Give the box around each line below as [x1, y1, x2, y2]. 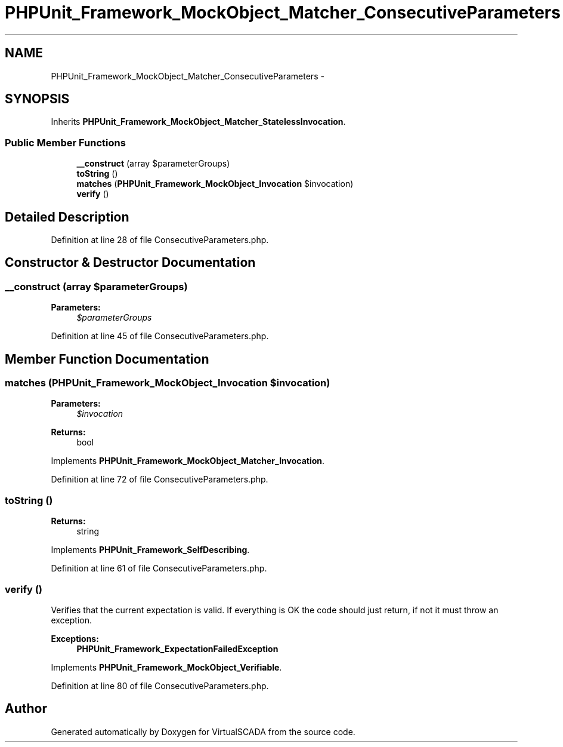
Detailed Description [5, 209, 129, 225]
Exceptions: [51, 633, 99, 644]
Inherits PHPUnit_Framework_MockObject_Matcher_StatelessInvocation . [51, 116, 346, 127]
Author [5, 701, 47, 717]
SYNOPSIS [5, 91, 70, 107]
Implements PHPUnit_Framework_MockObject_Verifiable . [51, 662, 282, 672]
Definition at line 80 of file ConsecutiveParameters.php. [51, 680, 269, 691]
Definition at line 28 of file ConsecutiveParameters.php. [51, 235, 269, 245]
